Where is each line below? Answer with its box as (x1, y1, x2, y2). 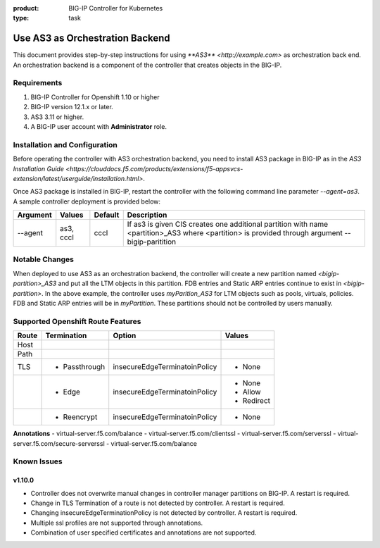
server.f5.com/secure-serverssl (13, 439, 105, 447)
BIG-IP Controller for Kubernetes (68, 4, 163, 12)
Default (94, 210, 120, 220)
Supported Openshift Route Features (13, 316, 141, 326)
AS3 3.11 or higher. (30, 113, 84, 121)
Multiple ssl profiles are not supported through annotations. (30, 518, 203, 527)
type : (13, 14, 30, 23)
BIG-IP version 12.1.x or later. (30, 103, 114, 111)
